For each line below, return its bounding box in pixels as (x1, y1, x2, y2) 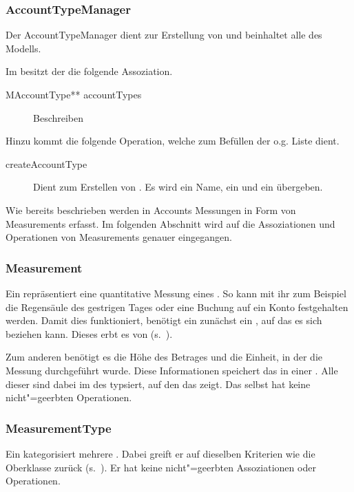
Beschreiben (33, 110, 84, 125)
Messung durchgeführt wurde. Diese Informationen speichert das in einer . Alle (6, 363, 338, 377)
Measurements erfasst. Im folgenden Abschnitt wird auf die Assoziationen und (6, 216, 335, 231)
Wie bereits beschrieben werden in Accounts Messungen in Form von (6, 202, 296, 217)
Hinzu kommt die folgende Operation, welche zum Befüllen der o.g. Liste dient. (6, 133, 340, 148)
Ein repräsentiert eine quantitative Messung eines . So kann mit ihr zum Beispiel (6, 286, 346, 300)
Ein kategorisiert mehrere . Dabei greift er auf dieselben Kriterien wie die (6, 446, 315, 460)
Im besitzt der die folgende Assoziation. (6, 64, 173, 78)
